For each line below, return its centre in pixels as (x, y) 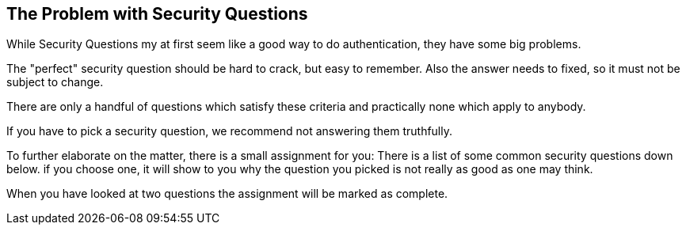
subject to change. (55, 82)
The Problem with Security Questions (157, 14)
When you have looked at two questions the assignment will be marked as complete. (227, 194)
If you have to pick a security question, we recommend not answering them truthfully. (230, 131)
